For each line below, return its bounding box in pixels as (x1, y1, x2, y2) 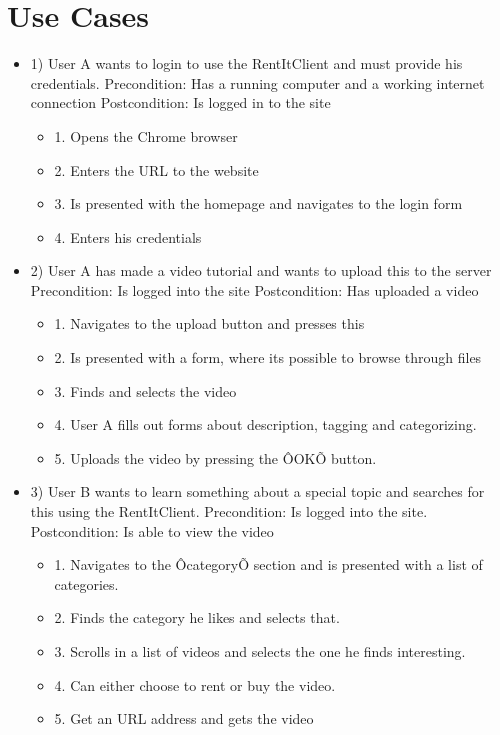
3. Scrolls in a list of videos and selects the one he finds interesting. (54, 641, 466, 661)
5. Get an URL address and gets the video (54, 708, 314, 729)
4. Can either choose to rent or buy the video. (54, 674, 336, 695)
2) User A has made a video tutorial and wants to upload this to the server (30, 260, 492, 281)
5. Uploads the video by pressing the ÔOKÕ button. (54, 447, 377, 468)
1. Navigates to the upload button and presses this (54, 313, 365, 334)
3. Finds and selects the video (54, 380, 237, 401)
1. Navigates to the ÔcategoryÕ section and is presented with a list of (54, 554, 483, 575)
